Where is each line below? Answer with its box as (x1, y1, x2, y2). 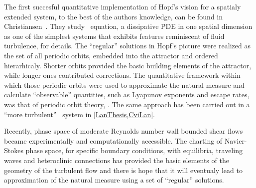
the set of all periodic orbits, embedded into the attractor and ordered (4, 50, 218, 60)
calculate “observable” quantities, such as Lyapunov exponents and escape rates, (4, 89, 250, 100)
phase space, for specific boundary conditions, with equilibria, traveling (25, 145, 243, 156)
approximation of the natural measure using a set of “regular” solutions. (4, 175, 224, 185)
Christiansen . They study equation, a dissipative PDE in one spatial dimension (4, 21, 253, 31)
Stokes (4, 145, 23, 156)
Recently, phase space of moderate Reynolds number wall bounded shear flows (4, 126, 243, 136)
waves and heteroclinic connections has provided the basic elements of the (4, 155, 229, 165)
